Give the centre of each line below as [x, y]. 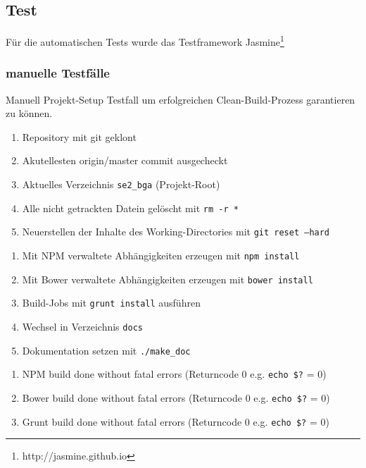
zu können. [29, 113]
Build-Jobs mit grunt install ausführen [111, 303]
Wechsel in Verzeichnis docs [82, 326]
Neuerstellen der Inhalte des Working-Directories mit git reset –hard [176, 232]
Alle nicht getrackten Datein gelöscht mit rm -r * [130, 208]
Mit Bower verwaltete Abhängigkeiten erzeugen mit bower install [168, 279]
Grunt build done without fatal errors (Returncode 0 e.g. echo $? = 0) [176, 421]
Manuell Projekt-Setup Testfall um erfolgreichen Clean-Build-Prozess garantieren [181, 99]
